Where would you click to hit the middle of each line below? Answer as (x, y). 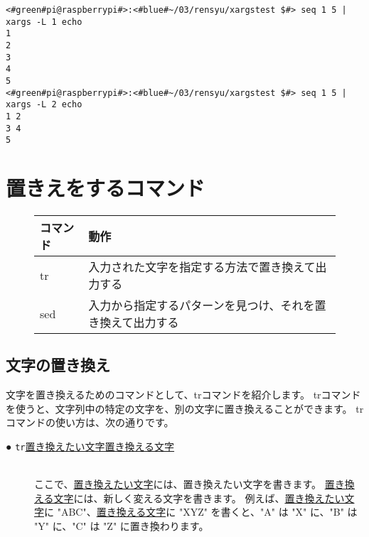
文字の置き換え (58, 365)
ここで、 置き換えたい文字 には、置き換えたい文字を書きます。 (178, 484)
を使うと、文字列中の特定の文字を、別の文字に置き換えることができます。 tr (185, 408)
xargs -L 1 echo (44, 22)
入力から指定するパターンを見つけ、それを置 (207, 305)
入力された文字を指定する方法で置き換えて (202, 267)
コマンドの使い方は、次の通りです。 (90, 422)
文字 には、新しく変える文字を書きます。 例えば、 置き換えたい (199, 498)
